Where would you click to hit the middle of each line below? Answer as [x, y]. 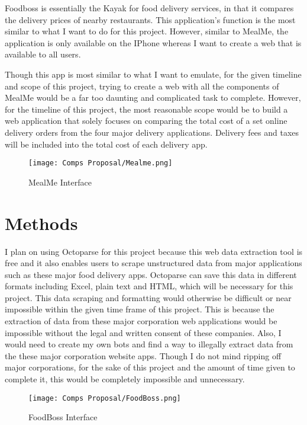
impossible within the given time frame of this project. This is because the [140, 309]
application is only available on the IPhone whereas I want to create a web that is [153, 42]
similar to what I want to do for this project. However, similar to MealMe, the [147, 31]
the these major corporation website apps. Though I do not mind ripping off [143, 355]
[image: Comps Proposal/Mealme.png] [101, 163]
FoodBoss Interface [63, 417]
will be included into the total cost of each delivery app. [106, 144]
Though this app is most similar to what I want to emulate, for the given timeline [153, 74]
